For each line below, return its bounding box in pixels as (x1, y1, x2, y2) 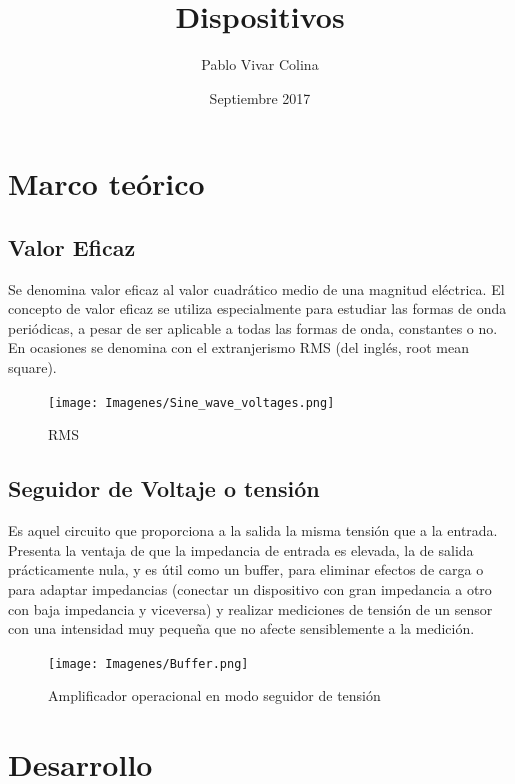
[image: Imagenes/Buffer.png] (48, 656, 249, 671)
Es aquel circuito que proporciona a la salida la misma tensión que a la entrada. (8, 520, 498, 541)
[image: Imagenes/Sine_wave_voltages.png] (48, 395, 335, 410)
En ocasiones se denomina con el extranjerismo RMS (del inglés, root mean (8, 337, 469, 358)
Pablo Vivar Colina (201, 54, 319, 75)
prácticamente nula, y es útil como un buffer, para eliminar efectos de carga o (8, 559, 484, 580)
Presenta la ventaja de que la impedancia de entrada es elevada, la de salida (8, 539, 474, 560)
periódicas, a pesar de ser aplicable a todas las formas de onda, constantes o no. (8, 317, 498, 338)
